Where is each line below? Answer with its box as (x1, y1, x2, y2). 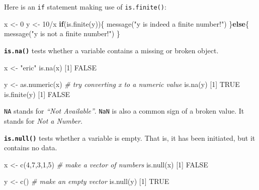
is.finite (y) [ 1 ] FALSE (4, 88, 70, 99)
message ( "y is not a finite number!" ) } (4, 28, 120, 39)
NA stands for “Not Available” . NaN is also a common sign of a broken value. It (4, 106, 244, 116)
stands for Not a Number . (4, 115, 82, 126)
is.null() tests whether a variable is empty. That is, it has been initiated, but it (4, 132, 255, 143)
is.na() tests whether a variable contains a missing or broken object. (4, 45, 219, 55)
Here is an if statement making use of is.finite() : (4, 2, 166, 12)
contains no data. (4, 142, 57, 153)
